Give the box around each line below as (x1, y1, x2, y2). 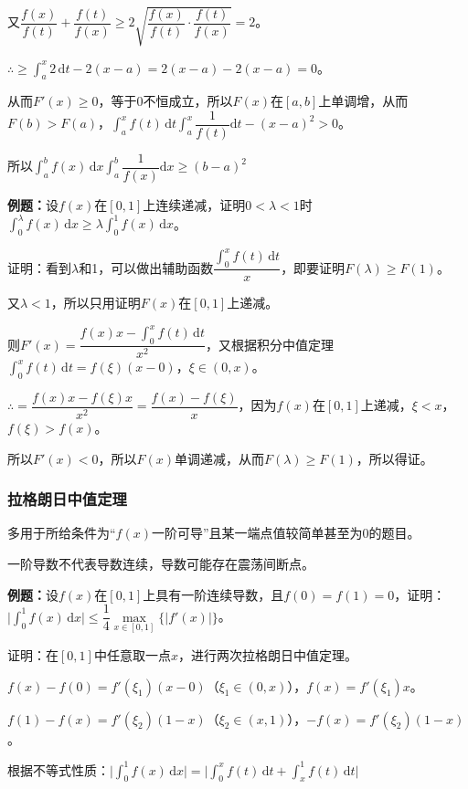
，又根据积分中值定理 (205, 334, 334, 353)
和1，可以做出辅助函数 (79, 258, 214, 277)
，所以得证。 (356, 448, 433, 468)
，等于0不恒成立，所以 (98, 91, 233, 110)
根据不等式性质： (7, 760, 110, 779)
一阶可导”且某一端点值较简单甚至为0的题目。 (151, 523, 420, 542)
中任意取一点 (93, 645, 171, 664)
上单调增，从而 (318, 91, 409, 110)
